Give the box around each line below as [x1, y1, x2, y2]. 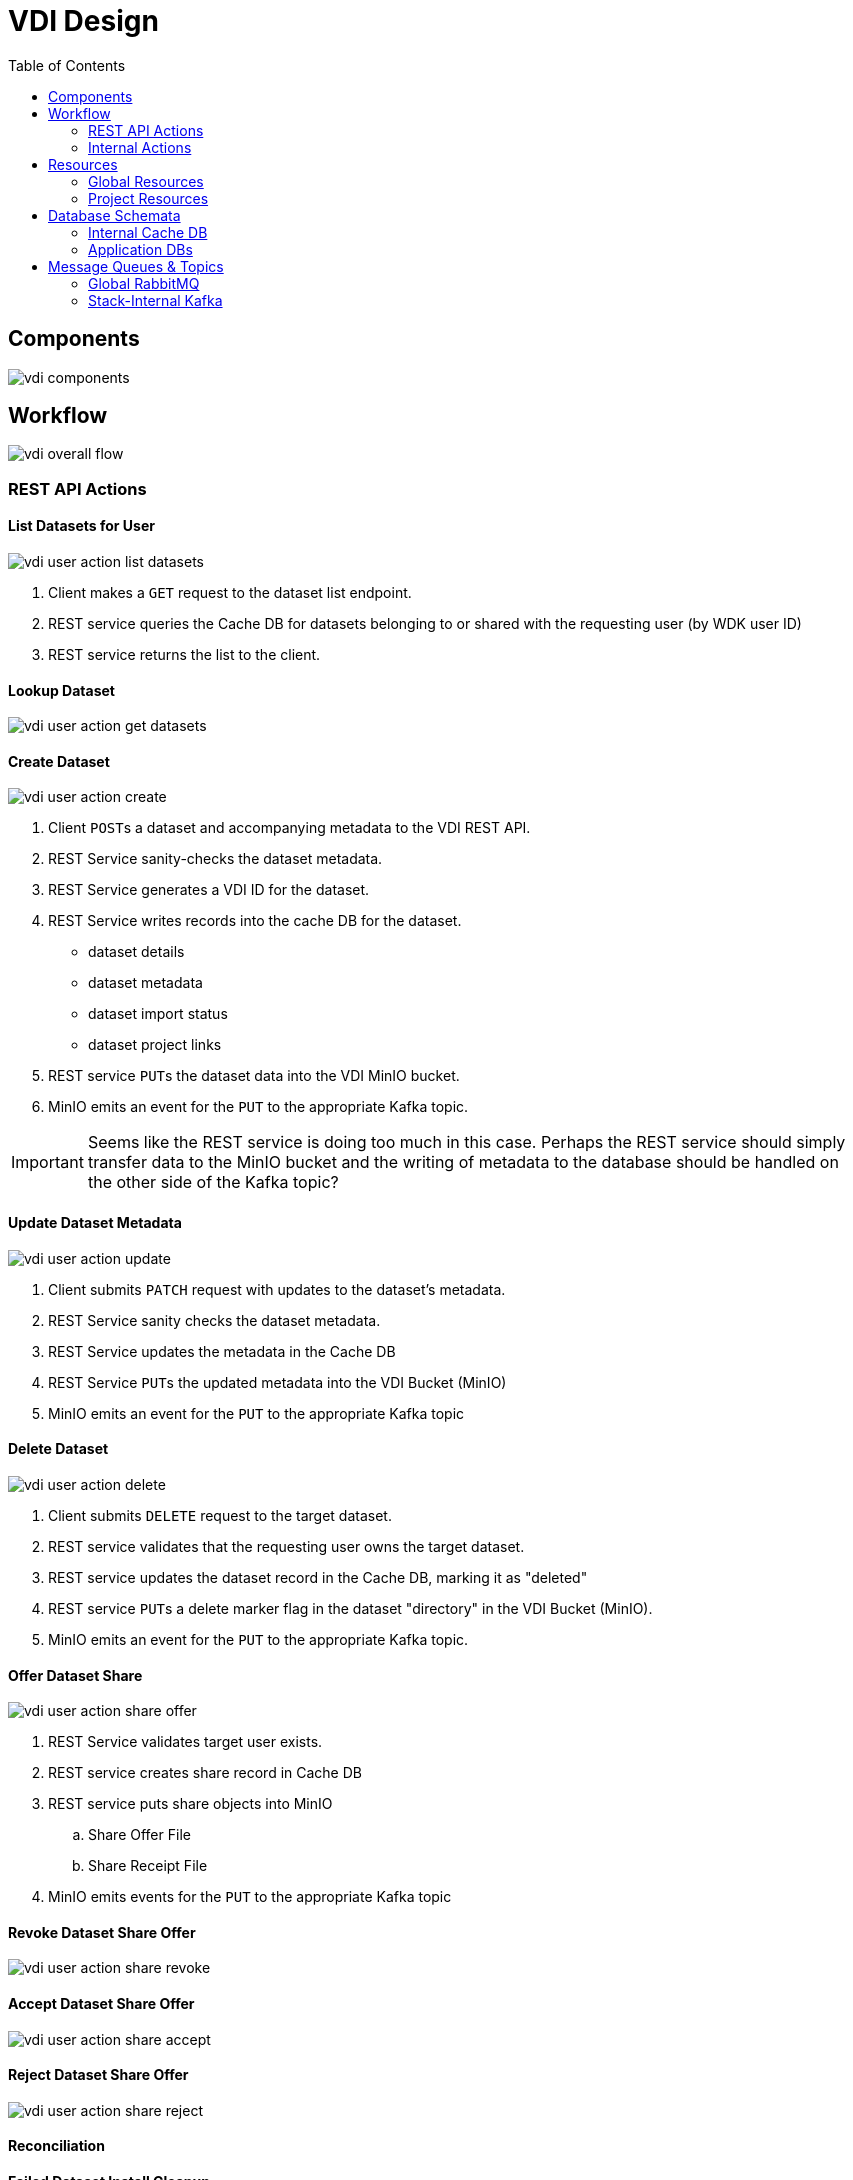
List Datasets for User [8, 517, 155, 535]
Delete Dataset [8, 1440, 109, 1458]
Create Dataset [8, 752, 110, 770]
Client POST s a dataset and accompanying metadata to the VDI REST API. [48, 819, 531, 837]
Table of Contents [8, 56, 126, 74]
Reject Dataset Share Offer [8, 2066, 189, 2084]
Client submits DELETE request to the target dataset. [48, 1506, 392, 1524]
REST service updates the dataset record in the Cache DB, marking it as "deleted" [48, 1568, 588, 1586]
